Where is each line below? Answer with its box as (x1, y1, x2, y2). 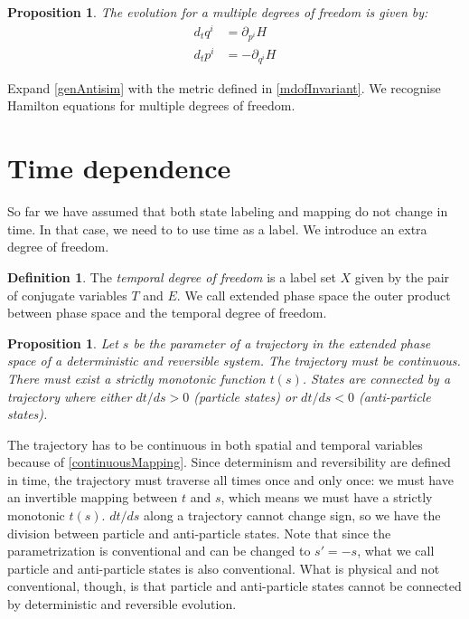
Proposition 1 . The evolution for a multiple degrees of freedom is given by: (7, 3, 428, 21)
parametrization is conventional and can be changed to (7, 541, 311, 560)
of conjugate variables (7, 285, 127, 304)
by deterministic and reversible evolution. (7, 595, 237, 614)
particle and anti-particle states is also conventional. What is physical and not (7, 558, 440, 577)
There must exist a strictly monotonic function (7, 368, 266, 387)
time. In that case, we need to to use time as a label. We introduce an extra (7, 219, 427, 238)
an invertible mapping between (7, 488, 178, 507)
